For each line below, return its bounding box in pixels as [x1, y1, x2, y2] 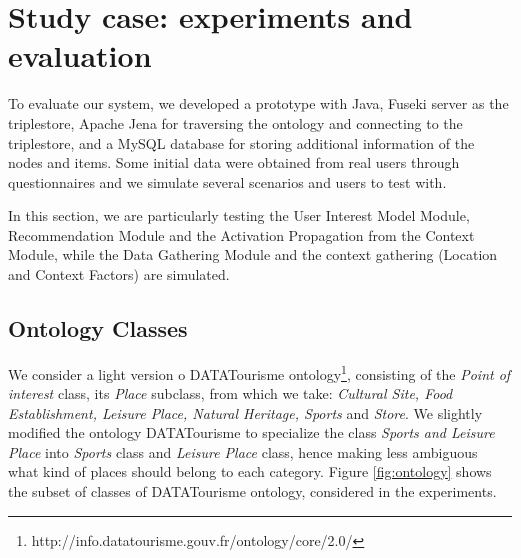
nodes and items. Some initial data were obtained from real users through [8, 152, 460, 173]
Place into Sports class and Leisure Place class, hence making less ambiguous [8, 441, 478, 462]
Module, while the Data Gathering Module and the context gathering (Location [8, 244, 498, 265]
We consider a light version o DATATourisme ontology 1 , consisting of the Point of [8, 360, 511, 384]
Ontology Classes [8, 313, 188, 344]
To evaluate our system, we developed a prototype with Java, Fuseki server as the [8, 93, 509, 114]
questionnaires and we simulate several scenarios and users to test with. [8, 171, 447, 192]
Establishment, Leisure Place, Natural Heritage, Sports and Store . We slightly [8, 402, 483, 423]
